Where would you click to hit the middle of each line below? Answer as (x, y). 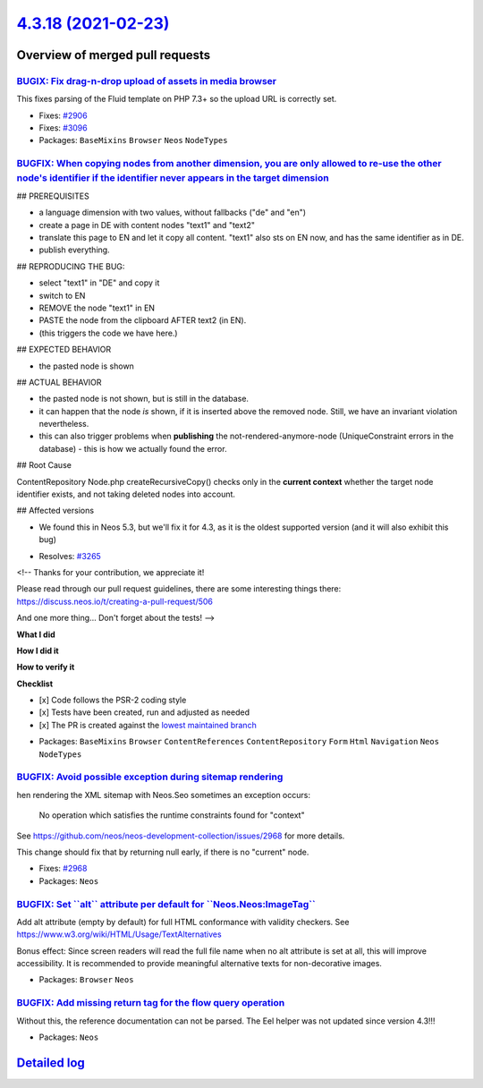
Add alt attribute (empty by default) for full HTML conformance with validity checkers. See (183, 922)
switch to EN (62, 295)
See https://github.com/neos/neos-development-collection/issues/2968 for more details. (181, 836)
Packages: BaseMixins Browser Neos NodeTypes (133, 140)
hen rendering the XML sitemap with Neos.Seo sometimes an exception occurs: (163, 795)
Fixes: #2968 (63, 869)
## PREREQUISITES (53, 196)
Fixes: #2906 (64, 115)
